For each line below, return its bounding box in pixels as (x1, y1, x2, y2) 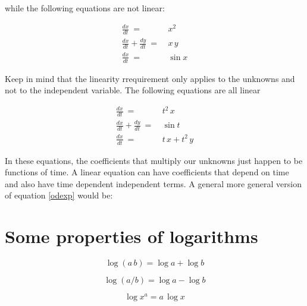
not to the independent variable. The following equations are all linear (5, 84, 261, 96)
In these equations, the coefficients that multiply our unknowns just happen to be (5, 154, 303, 166)
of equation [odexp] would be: (5, 189, 113, 201)
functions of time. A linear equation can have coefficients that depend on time (5, 166, 289, 178)
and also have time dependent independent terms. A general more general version (5, 177, 302, 190)
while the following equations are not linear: (5, 2, 165, 14)
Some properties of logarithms (5, 224, 258, 248)
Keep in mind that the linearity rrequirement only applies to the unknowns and (5, 72, 295, 84)
